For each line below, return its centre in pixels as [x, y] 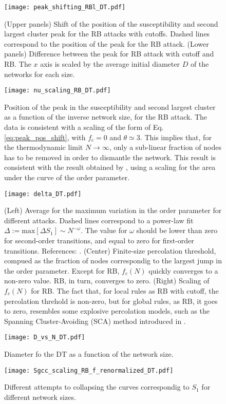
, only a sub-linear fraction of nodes [165, 147]
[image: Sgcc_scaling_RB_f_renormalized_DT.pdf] [89, 370]
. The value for [104, 230]
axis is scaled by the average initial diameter [110, 64]
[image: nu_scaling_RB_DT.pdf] [58, 91]
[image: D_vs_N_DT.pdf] [45, 338]
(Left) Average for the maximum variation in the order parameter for [113, 210]
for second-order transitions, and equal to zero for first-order [99, 241]
